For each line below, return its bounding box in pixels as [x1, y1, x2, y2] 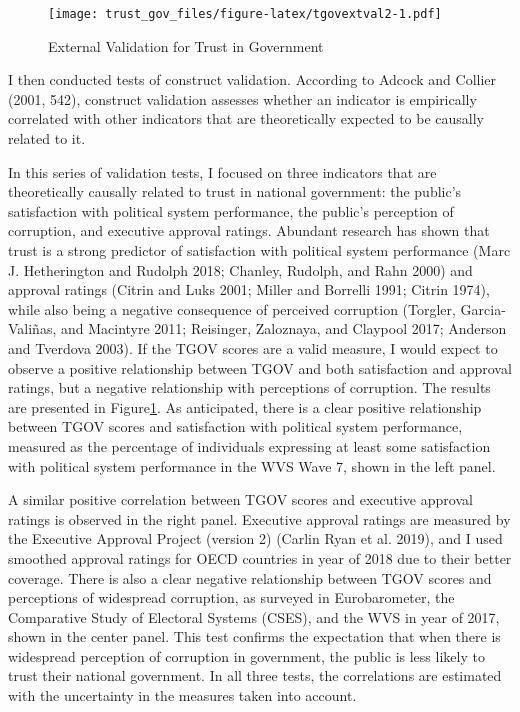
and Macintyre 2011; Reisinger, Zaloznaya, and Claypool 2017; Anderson [60, 318, 507, 339]
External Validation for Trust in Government [48, 35, 324, 56]
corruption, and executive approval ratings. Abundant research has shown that [8, 220, 490, 241]
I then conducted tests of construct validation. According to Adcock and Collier [8, 69, 497, 90]
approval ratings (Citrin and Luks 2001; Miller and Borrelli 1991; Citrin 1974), [8, 279, 490, 300]
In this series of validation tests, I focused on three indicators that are [8, 161, 437, 182]
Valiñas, [8, 318, 57, 339]
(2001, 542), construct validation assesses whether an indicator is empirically [8, 88, 477, 109]
